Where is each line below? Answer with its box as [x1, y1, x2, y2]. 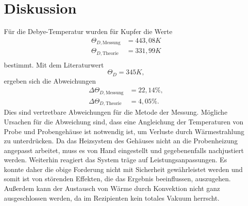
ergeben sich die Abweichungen [4, 75, 96, 86]
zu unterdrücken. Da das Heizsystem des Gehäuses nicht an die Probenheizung [4, 136, 238, 146]
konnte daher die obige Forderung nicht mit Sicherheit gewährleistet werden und [4, 164, 243, 174]
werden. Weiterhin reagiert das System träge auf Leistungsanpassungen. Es [4, 154, 227, 165]
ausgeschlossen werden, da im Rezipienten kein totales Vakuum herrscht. [4, 192, 220, 203]
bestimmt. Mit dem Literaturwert [4, 59, 104, 69]
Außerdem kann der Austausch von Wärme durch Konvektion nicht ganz [4, 183, 220, 193]
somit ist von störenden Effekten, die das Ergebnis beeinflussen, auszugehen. [4, 173, 231, 184]
